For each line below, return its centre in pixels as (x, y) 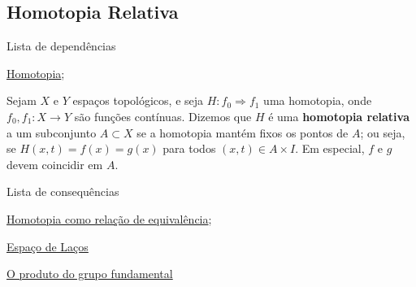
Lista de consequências (63, 191)
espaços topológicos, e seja (138, 100)
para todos (189, 148)
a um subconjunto (52, 132)
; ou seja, (383, 132)
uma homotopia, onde (318, 100)
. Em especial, (330, 148)
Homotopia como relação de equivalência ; (109, 218)
